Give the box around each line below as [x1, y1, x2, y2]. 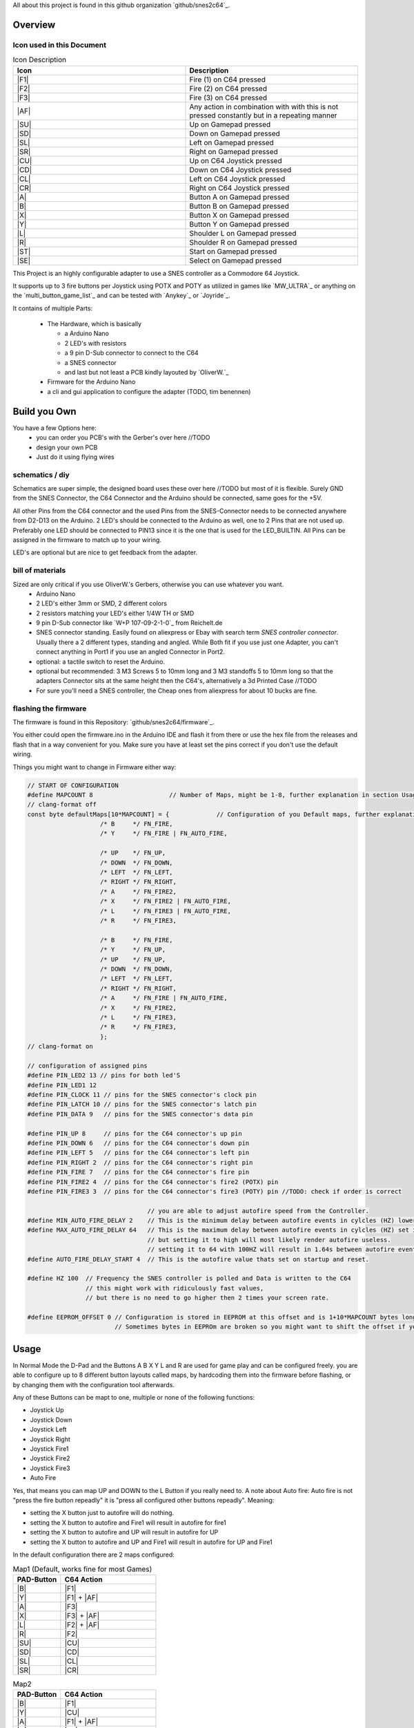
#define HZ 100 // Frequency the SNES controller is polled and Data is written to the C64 [27, 1275, 351, 1282]
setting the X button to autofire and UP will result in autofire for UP [30, 1528, 219, 1537]
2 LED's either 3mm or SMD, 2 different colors [36, 599, 167, 608]
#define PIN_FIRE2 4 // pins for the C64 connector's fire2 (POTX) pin [27, 1178, 279, 1185]
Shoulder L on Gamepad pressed [189, 228, 297, 238]
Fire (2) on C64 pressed [189, 84, 267, 93]
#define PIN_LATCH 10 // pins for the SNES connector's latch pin [27, 1100, 257, 1109]
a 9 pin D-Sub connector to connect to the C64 [64, 349, 199, 357]
